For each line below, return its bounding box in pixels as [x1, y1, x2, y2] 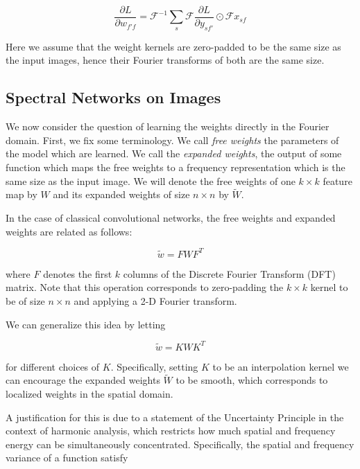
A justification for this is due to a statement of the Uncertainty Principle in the [6, 409, 344, 424]
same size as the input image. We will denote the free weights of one [6, 173, 295, 188]
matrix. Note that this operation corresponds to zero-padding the [6, 280, 284, 294]
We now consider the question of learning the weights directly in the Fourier [6, 119, 329, 134]
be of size [6, 293, 45, 308]
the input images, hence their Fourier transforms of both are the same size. [6, 53, 325, 67]
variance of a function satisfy [6, 450, 128, 465]
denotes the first [43, 266, 112, 281]
